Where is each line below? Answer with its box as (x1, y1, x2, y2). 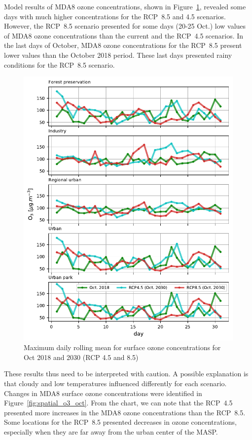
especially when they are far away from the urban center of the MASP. (4, 426, 218, 437)
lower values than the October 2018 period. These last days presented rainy (4, 49, 232, 60)
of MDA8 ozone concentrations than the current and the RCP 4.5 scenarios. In (4, 30, 244, 40)
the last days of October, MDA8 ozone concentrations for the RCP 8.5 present (4, 40, 242, 50)
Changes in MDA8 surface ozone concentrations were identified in (4, 388, 202, 398)
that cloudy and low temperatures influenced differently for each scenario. (4, 378, 227, 388)
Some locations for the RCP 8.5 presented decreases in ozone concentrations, (4, 417, 237, 427)
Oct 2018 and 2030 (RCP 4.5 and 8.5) (24, 352, 139, 362)
